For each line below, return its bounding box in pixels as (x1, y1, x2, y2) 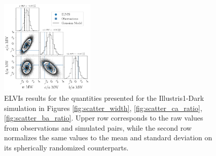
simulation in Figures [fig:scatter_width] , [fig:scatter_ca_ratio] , (4, 102, 202, 113)
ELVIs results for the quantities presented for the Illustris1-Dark (4, 93, 204, 103)
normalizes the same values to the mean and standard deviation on (4, 132, 212, 143)
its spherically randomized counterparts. (4, 142, 129, 152)
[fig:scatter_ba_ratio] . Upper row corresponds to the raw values (4, 112, 203, 123)
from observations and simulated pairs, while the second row (4, 122, 192, 133)
